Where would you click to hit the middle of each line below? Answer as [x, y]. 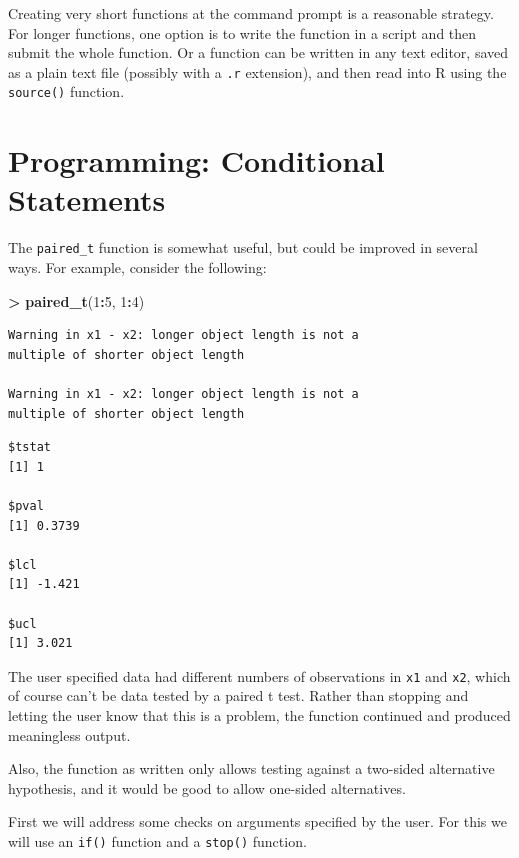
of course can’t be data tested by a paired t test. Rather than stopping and [238, 695]
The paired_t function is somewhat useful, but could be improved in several [243, 247]
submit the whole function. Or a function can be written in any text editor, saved [258, 52]
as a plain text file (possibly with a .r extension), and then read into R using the [257, 71]
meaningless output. [69, 734]
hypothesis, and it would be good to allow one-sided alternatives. [207, 787]
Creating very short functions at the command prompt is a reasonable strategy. [251, 13]
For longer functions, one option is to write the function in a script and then [242, 32]
